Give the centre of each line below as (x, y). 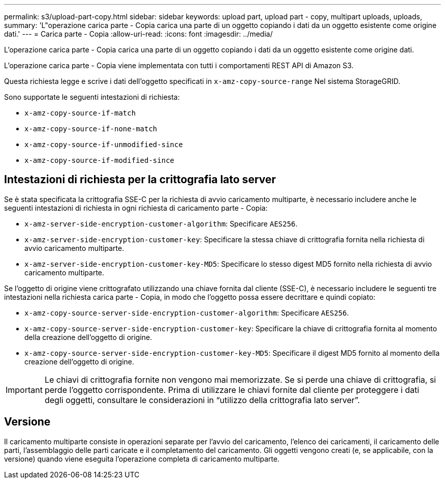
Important (24, 390)
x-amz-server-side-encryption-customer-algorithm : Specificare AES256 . (161, 223)
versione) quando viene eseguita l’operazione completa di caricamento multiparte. (142, 459)
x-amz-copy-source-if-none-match (91, 129)
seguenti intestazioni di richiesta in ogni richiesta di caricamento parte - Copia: (136, 208)
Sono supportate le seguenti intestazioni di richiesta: (92, 97)
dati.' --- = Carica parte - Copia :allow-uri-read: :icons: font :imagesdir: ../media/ (138, 34)
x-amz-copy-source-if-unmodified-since (104, 145)
